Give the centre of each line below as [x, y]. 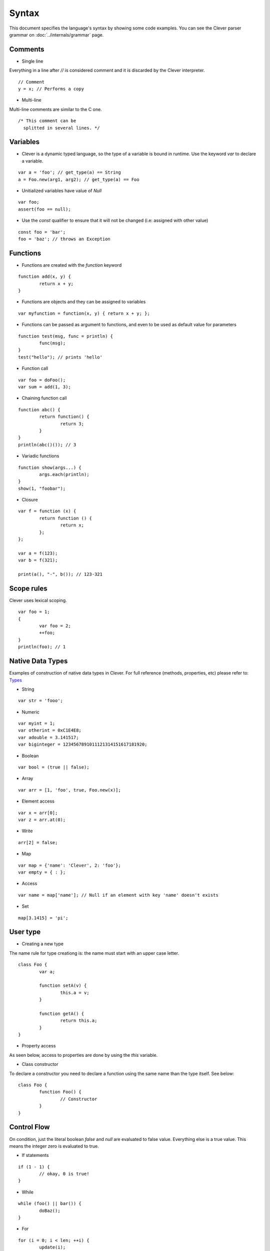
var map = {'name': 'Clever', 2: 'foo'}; [69, 865]
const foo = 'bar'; [42, 232]
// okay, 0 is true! [64, 1174]
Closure [30, 500]
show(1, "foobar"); [42, 488]
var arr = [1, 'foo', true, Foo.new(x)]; [69, 790]
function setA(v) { [63, 986]
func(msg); [52, 343]
